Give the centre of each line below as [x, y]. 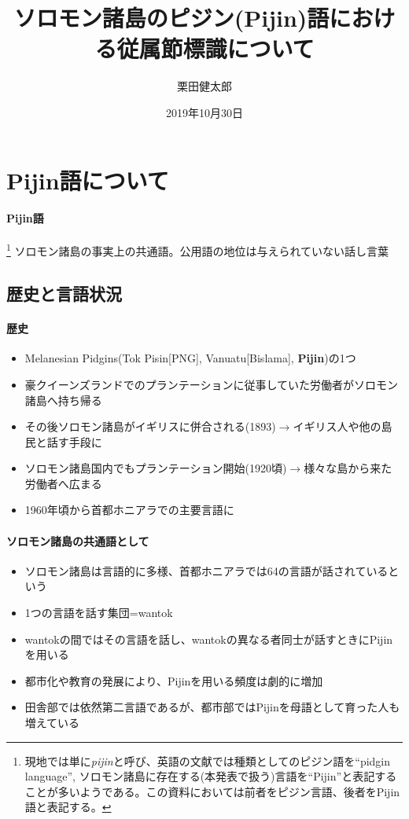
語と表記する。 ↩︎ [68, 807]
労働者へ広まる [63, 483]
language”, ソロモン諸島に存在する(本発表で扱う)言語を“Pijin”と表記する [211, 776]
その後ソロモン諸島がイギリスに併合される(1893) [150, 426]
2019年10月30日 [204, 112]
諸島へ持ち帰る [63, 400]
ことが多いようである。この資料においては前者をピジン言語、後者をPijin [212, 791]
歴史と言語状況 [64, 294]
